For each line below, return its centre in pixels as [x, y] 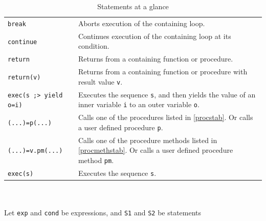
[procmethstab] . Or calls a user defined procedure [156, 150]
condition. [94, 46]
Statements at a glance [133, 6]
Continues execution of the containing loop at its [154, 36]
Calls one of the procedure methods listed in [148, 140]
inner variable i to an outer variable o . [139, 104]
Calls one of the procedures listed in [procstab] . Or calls [165, 117]
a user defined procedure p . [120, 127]
